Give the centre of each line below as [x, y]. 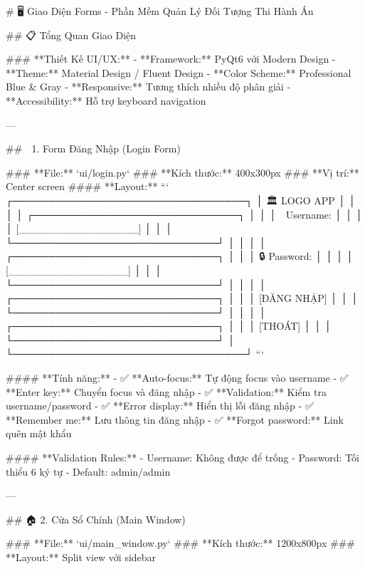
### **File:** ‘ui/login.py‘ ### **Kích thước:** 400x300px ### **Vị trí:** [182, 172]
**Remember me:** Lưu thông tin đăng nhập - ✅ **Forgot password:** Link [175, 419]
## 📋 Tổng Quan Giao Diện [71, 35]
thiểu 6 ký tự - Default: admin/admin [88, 471]
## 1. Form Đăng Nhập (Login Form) [93, 148]
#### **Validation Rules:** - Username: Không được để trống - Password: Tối [183, 458]
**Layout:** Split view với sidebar [81, 557]
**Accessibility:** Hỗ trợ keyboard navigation [106, 100]
